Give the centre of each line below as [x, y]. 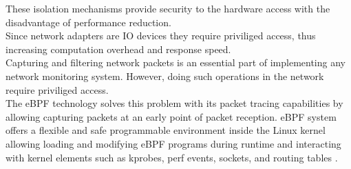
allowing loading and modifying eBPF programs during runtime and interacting [173, 143]
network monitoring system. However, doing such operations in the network [165, 76]
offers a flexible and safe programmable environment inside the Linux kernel [166, 130]
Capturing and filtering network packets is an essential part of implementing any [175, 62]
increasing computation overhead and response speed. [118, 49]
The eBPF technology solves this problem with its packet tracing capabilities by [174, 103]
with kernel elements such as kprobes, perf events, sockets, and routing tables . [172, 157]
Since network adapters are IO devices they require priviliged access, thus [161, 36]
